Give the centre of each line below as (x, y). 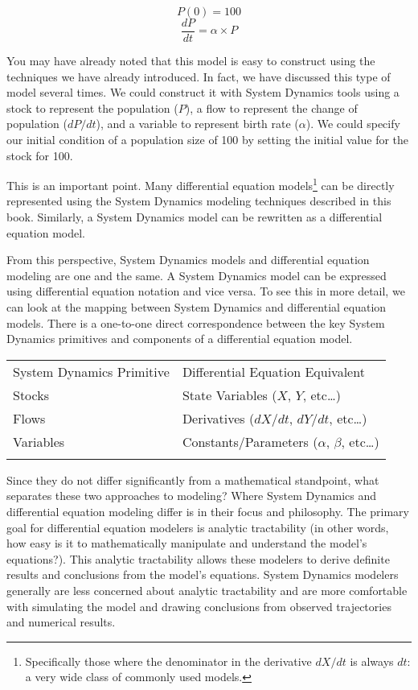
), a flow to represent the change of (271, 107)
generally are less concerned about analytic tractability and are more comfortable (207, 590)
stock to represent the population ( (92, 107)
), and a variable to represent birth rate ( (197, 124)
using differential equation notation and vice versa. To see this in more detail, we (206, 291)
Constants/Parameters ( (250, 441)
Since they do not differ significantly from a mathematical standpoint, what (193, 479)
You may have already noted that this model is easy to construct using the (191, 61)
